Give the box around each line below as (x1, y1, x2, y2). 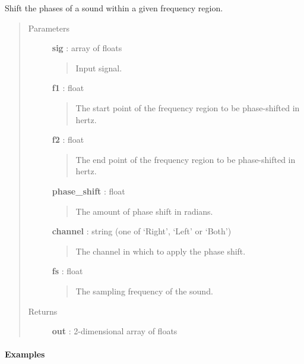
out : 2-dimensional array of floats (52, 325, 178, 337)
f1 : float (52, 81, 84, 94)
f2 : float (52, 133, 84, 146)
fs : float (52, 265, 83, 277)
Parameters (28, 21, 69, 34)
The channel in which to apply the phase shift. (75, 244, 246, 257)
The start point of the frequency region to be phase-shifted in (75, 101, 300, 114)
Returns (28, 305, 58, 317)
